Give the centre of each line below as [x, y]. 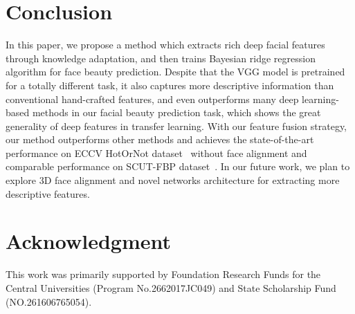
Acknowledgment [88, 241]
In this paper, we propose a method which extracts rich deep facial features [165, 45]
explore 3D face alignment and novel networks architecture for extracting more [173, 180]
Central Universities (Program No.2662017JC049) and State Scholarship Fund [171, 287]
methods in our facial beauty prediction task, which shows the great [176, 112]
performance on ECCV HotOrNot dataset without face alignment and [156, 153]
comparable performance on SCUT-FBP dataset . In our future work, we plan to [178, 166]
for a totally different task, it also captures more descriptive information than [170, 85]
